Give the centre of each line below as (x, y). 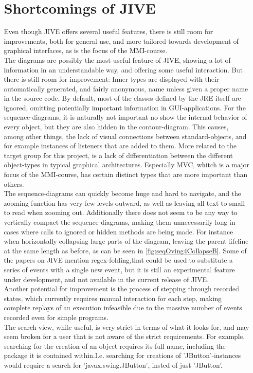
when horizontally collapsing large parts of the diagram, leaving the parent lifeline (126, 241)
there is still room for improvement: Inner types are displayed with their (111, 79)
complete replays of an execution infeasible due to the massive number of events (123, 308)
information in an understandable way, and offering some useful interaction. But (124, 69)
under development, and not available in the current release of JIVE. (107, 279)
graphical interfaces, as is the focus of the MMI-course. (86, 50)
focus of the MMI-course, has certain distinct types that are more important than (126, 174)
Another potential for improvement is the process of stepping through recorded (122, 289)
